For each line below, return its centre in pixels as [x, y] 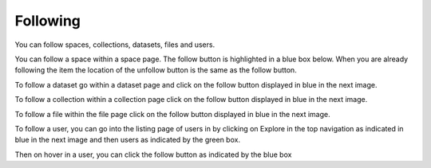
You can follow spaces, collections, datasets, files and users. [115, 45]
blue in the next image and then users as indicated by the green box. [128, 140]
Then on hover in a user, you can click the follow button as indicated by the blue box [153, 154]
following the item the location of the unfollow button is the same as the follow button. [156, 70]
